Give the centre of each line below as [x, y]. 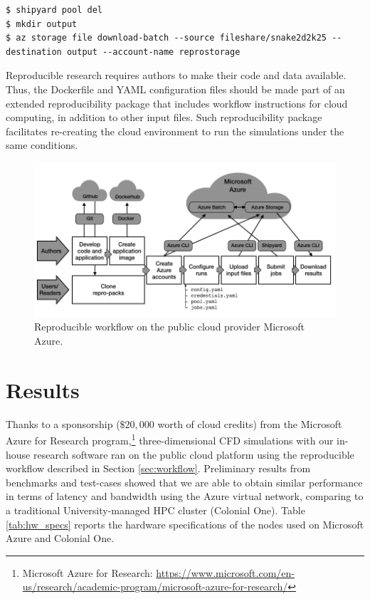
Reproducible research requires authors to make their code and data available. [176, 75]
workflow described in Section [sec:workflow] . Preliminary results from [158, 468]
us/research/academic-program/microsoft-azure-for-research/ [155, 587]
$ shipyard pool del [54, 10]
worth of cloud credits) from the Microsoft [250, 423]
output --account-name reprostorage [153, 52]
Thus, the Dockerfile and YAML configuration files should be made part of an [175, 89]
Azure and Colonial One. [60, 538]
